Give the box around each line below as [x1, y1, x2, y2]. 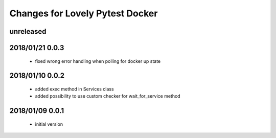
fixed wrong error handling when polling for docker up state [35, 58, 161, 64]
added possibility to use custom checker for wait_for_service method [35, 93, 181, 99]
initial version [35, 121, 63, 127]
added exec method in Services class [35, 86, 114, 92]
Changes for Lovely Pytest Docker [9, 8, 158, 19]
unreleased [9, 27, 47, 36]
